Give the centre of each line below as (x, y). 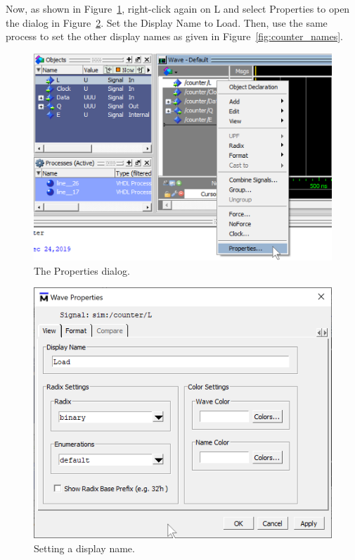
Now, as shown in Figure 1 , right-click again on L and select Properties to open (178, 8)
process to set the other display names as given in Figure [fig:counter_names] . (174, 36)
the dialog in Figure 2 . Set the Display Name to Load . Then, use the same (167, 22)
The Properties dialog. (82, 270)
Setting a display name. (84, 548)
